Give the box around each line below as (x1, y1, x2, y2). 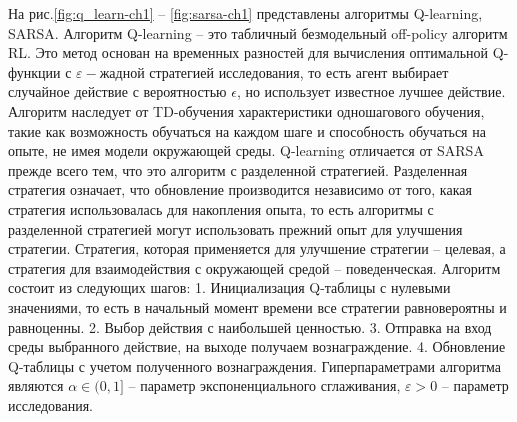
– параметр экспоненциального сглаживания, (128, 375, 401, 396)
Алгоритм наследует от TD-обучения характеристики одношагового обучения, (8, 100, 485, 121)
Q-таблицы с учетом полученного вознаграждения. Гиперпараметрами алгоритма (8, 355, 502, 376)
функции (8, 61, 61, 82)
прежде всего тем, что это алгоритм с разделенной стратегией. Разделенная (8, 159, 468, 180)
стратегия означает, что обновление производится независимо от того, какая (8, 179, 472, 200)
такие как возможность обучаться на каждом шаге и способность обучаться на (8, 120, 486, 141)
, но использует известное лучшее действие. (236, 81, 506, 102)
